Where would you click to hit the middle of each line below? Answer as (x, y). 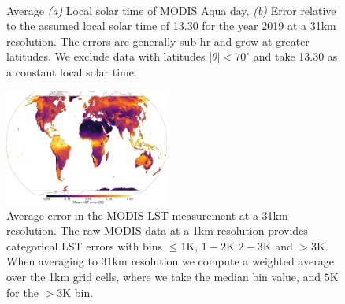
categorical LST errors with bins (85, 245)
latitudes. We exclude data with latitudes (106, 56)
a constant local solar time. (72, 71)
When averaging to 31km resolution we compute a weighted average (170, 261)
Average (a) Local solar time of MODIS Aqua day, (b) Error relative (171, 10)
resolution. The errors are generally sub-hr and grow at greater (158, 41)
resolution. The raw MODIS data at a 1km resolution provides (157, 230)
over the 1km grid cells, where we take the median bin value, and (164, 277)
